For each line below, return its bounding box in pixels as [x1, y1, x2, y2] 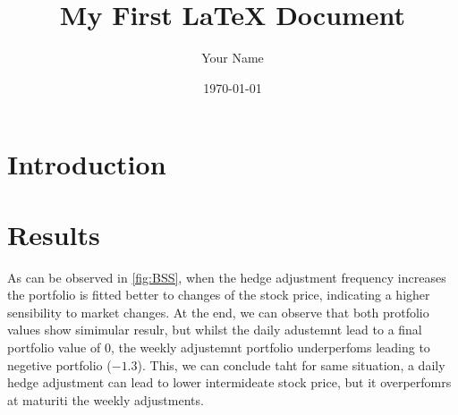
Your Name [201, 48, 264, 67]
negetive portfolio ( [7, 355, 112, 374]
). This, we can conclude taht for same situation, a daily [137, 355, 445, 374]
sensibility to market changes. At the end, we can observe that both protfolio [7, 302, 429, 321]
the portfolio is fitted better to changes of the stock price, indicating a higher [7, 285, 430, 304]
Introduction [7, 146, 166, 182]
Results [7, 216, 100, 252]
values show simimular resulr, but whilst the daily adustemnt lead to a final [7, 320, 422, 339]
